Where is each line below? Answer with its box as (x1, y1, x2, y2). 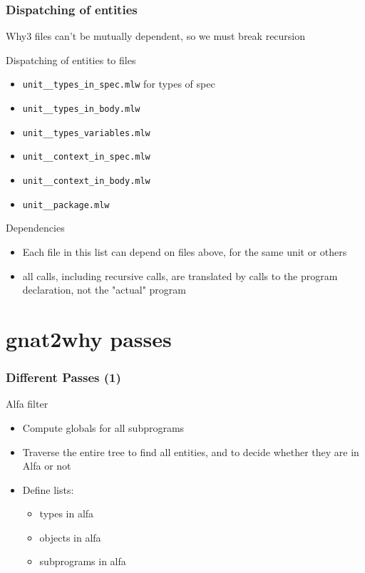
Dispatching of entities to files (6, 52, 136, 67)
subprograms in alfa (39, 554, 126, 569)
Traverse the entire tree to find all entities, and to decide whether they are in (22, 444, 359, 459)
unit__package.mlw (22, 200, 110, 210)
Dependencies (6, 220, 65, 235)
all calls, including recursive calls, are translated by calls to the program (22, 268, 338, 283)
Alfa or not (22, 458, 71, 473)
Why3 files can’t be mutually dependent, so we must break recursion (6, 29, 306, 43)
